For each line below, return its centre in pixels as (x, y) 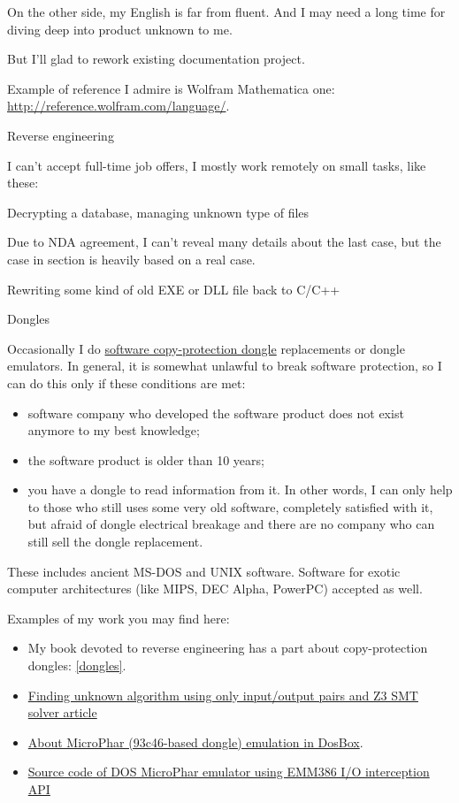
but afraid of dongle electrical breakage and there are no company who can (231, 524)
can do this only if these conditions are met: (126, 382)
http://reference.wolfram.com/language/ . (119, 106)
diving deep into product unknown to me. (120, 29)
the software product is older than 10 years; (146, 459)
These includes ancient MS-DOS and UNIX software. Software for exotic (204, 571)
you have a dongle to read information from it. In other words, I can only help (240, 489)
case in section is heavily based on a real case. (131, 259)
